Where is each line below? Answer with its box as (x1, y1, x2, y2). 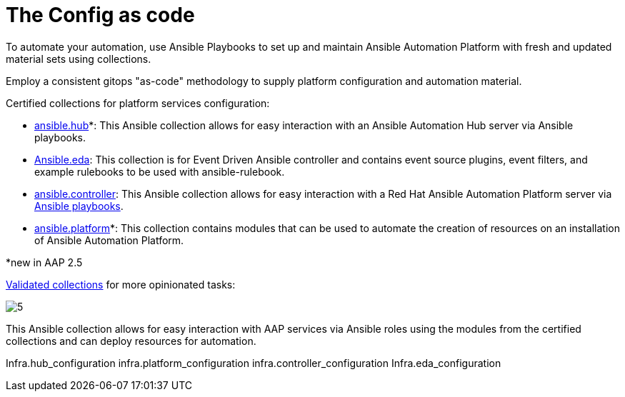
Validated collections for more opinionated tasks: (6, 278, 236, 291)
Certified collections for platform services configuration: (6, 96, 270, 109)
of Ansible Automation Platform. (34, 233, 184, 246)
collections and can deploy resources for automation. (6, 334, 256, 347)
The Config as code (6, 3, 195, 27)
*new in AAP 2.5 (6, 256, 83, 268)
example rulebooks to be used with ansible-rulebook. (34, 165, 285, 178)
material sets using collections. (6, 52, 151, 65)
